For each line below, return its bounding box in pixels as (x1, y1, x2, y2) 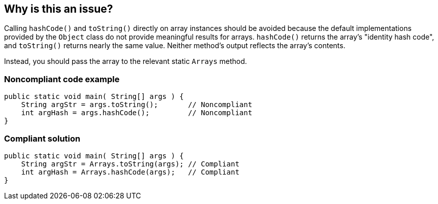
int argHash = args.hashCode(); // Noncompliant (21, 109, 252, 117)
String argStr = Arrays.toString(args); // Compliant (21, 159, 240, 168)
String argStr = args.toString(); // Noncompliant (21, 100, 252, 109)
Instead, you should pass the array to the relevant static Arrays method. (4, 57, 247, 66)
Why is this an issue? (4, 3, 113, 15)
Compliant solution (4, 133, 81, 144)
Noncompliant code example (4, 74, 120, 84)
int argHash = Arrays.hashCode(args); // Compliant (21, 167, 240, 176)
